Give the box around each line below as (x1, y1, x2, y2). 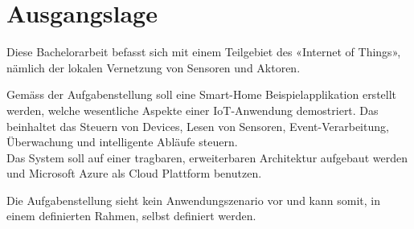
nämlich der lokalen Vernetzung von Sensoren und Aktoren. (6, 59, 301, 76)
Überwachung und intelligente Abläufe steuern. (6, 133, 238, 150)
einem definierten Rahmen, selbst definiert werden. (6, 207, 256, 224)
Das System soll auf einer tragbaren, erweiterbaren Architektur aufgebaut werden (6, 149, 408, 166)
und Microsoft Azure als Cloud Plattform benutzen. (6, 165, 262, 182)
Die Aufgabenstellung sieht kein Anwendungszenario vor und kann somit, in (6, 191, 380, 208)
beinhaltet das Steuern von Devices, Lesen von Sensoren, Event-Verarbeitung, (6, 117, 389, 134)
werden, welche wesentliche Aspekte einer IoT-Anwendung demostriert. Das (6, 101, 379, 118)
